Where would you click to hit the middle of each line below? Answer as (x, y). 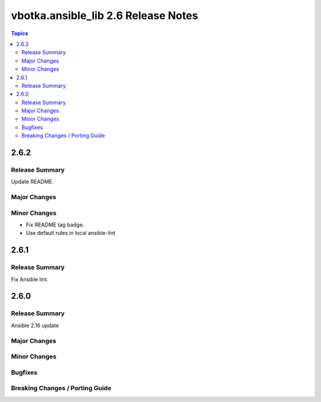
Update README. (32, 182)
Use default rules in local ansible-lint (71, 233)
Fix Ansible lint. (30, 279)
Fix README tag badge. (55, 225)
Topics (20, 33)
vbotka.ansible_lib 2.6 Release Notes (105, 15)
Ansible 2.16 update (35, 325)
